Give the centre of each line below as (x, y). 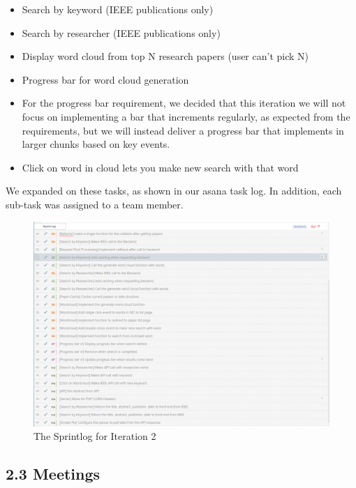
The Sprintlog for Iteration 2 (95, 436)
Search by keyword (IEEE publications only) (118, 9)
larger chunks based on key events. (96, 144)
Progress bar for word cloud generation (105, 79)
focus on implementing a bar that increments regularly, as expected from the (186, 116)
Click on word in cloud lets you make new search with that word (160, 167)
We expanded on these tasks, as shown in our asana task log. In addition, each (174, 191)
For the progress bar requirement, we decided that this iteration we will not (184, 103)
